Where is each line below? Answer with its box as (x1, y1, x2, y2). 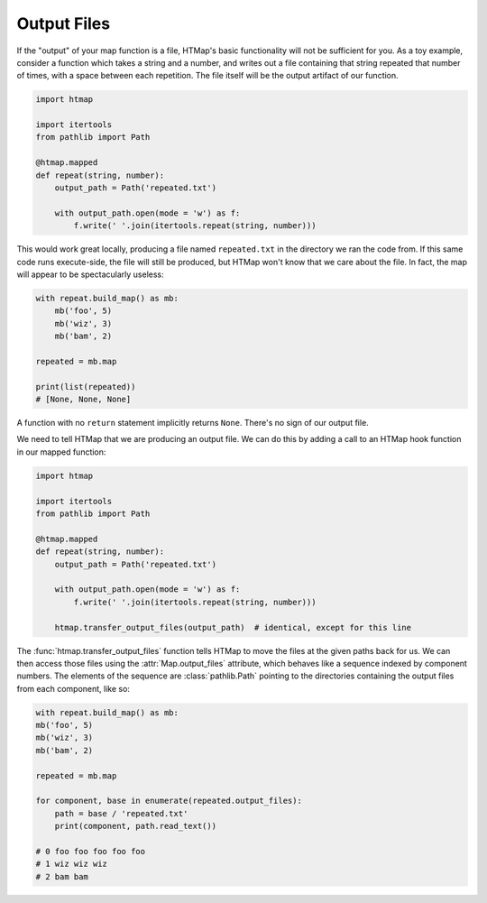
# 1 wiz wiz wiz (35, 859, 108, 870)
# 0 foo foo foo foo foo (35, 846, 146, 856)
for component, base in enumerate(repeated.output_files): (35, 796, 302, 806)
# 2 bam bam (35, 871, 89, 881)
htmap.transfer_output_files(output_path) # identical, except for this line (54, 622, 412, 632)
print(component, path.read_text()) (54, 821, 216, 832)
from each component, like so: (16, 683, 131, 694)
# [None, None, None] (35, 394, 132, 405)
